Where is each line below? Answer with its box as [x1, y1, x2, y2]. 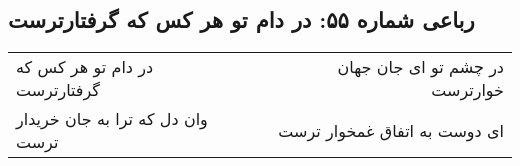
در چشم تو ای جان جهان [337, 55, 504, 79]
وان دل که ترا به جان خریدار [16, 107, 208, 131]
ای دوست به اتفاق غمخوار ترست [278, 118, 504, 142]
